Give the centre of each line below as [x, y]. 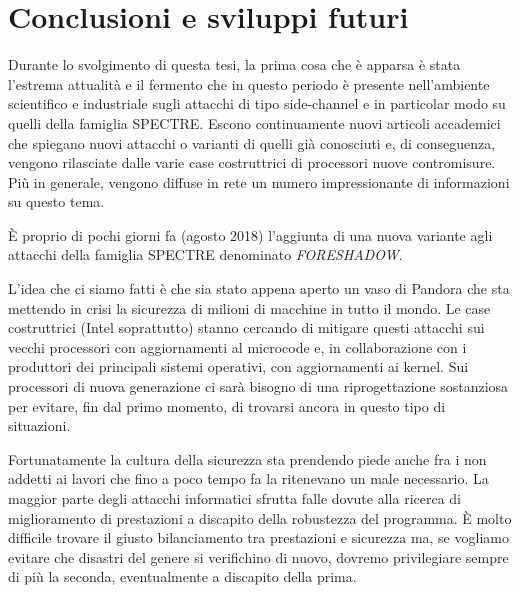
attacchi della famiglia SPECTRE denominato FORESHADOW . [205, 254]
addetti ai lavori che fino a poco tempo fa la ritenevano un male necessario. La [248, 478]
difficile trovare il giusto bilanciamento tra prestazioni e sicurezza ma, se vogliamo [258, 537]
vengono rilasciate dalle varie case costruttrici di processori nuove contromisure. [252, 162]
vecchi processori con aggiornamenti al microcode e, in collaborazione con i [237, 346]
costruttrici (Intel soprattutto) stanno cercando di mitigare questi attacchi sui [246, 327]
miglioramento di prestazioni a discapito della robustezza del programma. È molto [260, 517]
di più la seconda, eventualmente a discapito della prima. [182, 576]
